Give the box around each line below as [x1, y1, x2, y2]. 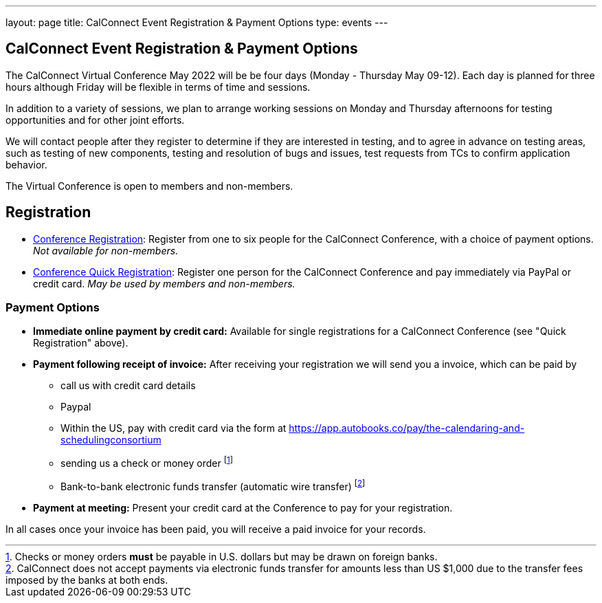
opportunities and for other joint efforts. [5, 113, 185, 126]
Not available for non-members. [33, 244, 179, 256]
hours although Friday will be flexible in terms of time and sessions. [5, 80, 311, 93]
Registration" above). [33, 337, 129, 349]
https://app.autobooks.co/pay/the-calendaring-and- [289, 422, 525, 435]
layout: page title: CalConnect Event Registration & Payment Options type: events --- [5, 17, 388, 28]
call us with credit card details [60, 380, 196, 392]
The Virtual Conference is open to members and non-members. [5, 179, 293, 192]
